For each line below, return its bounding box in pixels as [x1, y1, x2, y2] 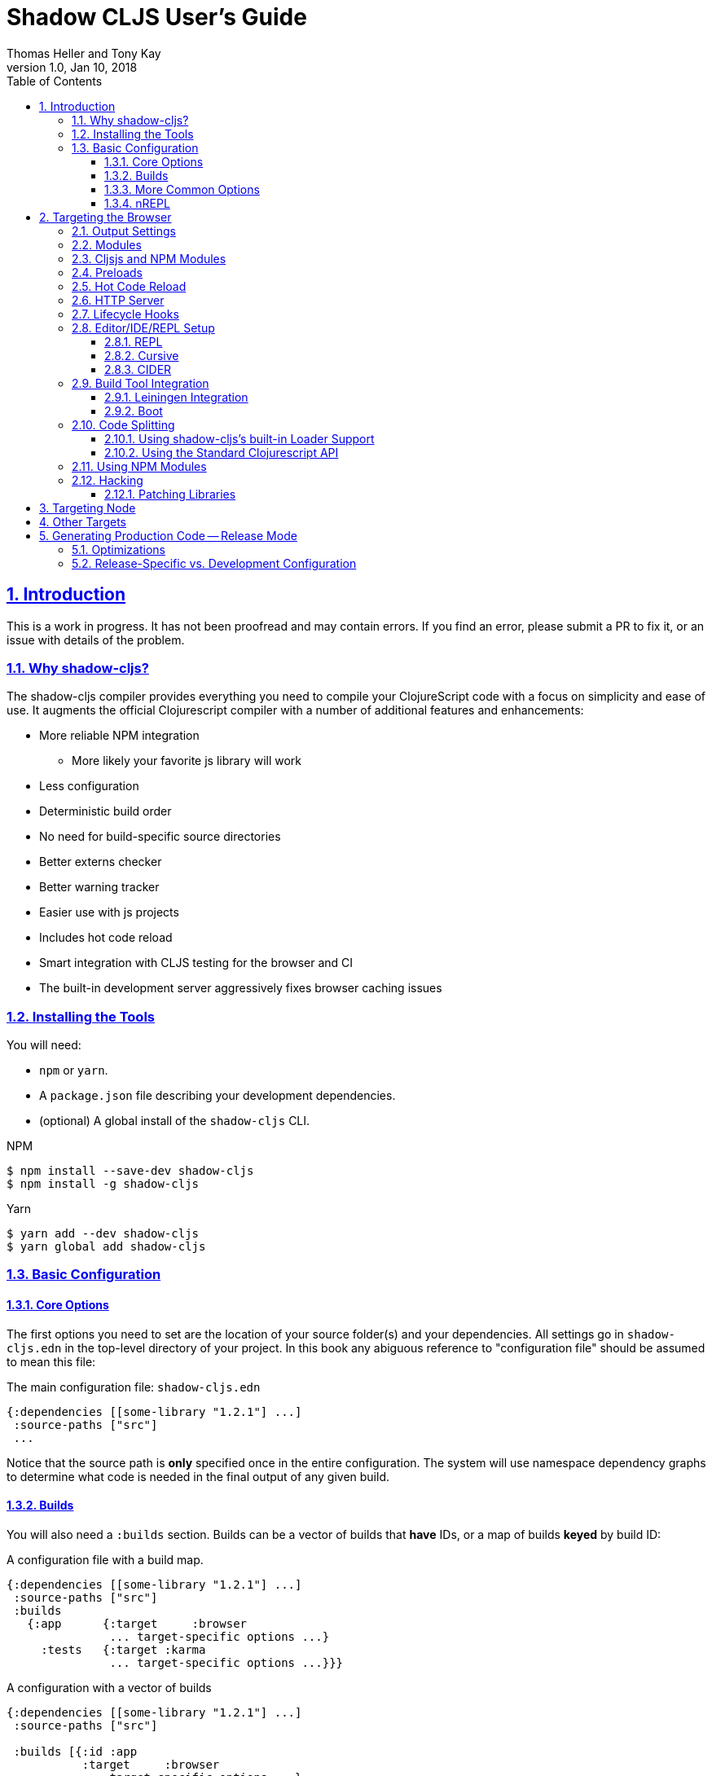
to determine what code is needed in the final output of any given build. [7, 1469, 390, 1484]
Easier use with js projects [39, 905, 179, 920]
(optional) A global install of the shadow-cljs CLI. [39, 1114, 310, 1128]
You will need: [7, 1038, 81, 1053]
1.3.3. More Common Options [104, 182, 260, 196]
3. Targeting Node [39, 500, 136, 515]
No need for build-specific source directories [39, 829, 281, 844]
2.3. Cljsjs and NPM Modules [72, 251, 226, 266]
